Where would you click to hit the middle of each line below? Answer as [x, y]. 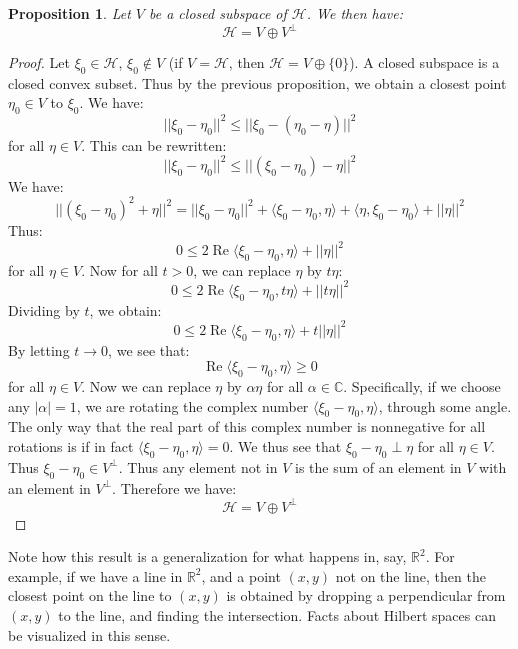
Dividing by [44, 309]
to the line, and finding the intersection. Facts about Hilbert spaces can [277, 615]
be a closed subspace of [218, 13]
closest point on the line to [90, 595]
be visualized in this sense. [89, 634]
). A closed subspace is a [424, 62]
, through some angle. [445, 405]
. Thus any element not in [198, 466]
